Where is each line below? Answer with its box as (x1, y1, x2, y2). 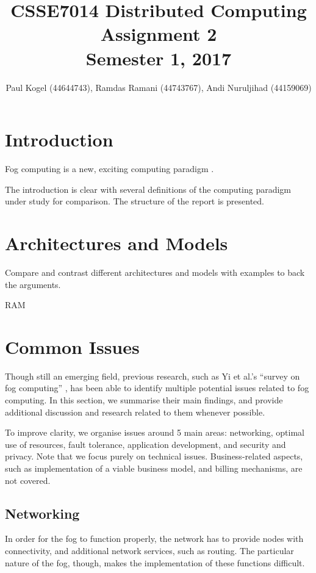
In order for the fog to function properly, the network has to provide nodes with (5, 532, 304, 545)
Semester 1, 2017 (85, 45, 232, 70)
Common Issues (5, 334, 140, 359)
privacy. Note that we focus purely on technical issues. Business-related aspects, (5, 450, 303, 463)
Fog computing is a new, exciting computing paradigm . (5, 162, 214, 175)
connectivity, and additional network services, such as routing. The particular (5, 544, 294, 557)
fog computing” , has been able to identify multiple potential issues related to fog (5, 381, 309, 394)
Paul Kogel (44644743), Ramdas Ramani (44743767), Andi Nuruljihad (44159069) (5, 81, 312, 93)
